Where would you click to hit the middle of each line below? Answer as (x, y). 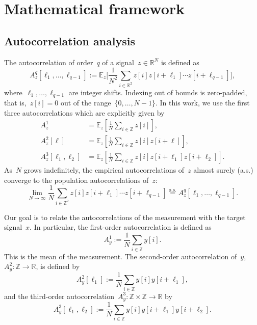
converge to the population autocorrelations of (76, 180)
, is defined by (58, 266)
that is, (15, 102)
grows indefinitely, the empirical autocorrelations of (104, 170)
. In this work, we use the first (202, 102)
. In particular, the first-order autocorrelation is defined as (121, 227)
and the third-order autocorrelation (59, 296)
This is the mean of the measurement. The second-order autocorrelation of (121, 256)
